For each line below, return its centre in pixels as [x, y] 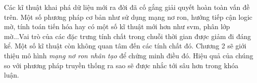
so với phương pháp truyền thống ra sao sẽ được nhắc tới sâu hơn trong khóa [121, 65]
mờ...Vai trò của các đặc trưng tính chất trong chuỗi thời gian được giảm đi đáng [128, 36]
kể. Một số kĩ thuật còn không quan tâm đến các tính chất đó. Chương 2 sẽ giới [125, 46]
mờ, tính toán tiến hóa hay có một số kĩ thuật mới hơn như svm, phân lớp [117, 26]
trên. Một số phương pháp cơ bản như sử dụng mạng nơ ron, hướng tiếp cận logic [128, 17]
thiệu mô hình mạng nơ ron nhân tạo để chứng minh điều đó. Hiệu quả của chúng [129, 55]
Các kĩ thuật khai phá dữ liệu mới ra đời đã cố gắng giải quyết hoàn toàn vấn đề [127, 7]
